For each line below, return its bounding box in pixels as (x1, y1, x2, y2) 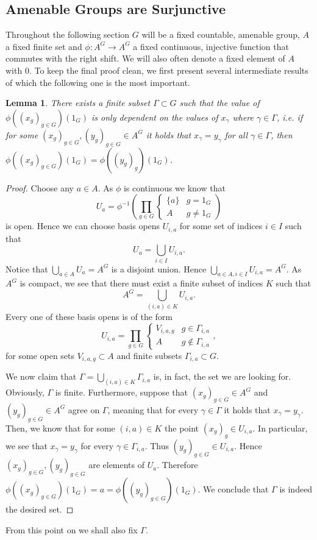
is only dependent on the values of (91, 110, 218, 123)
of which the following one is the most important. (5, 76, 190, 88)
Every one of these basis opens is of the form (5, 310, 173, 322)
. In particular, (252, 421, 308, 434)
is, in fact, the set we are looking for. (153, 370, 291, 383)
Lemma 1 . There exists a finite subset (5, 96, 151, 109)
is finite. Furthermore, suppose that (55, 386, 188, 399)
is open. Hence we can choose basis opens (5, 219, 160, 232)
